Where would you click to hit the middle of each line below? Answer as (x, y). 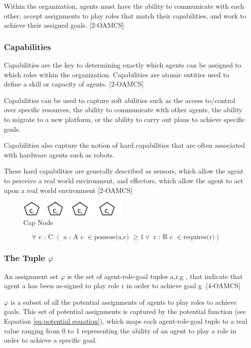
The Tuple (25, 258)
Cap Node (38, 222)
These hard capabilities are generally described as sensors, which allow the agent (124, 171)
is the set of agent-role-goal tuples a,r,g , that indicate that (155, 276)
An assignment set (31, 276)
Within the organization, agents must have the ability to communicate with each (124, 6)
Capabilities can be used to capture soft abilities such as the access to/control (120, 100)
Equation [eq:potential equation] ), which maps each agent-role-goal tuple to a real (126, 321)
